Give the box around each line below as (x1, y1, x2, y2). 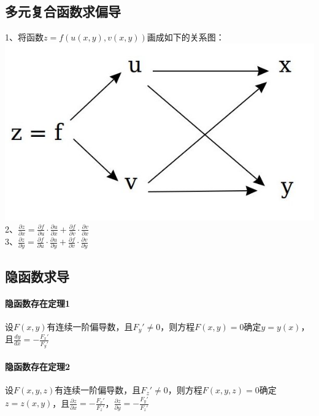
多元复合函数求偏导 (5, 2, 121, 21)
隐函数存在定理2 (5, 360, 71, 372)
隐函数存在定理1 (5, 296, 71, 309)
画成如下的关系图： (147, 31, 225, 44)
